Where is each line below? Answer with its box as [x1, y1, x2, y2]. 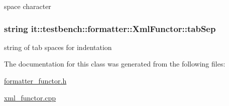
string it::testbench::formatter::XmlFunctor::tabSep [4, 22, 216, 34]
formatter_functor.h [4, 75, 67, 85]
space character [4, 1, 51, 11]
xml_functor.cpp [4, 92, 56, 102]
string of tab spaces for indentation [4, 41, 112, 52]
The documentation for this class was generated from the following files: [4, 58, 225, 69]
